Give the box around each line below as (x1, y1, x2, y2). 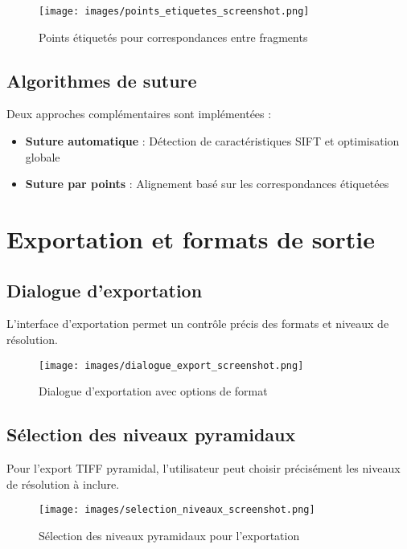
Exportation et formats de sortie (6, 223, 375, 256)
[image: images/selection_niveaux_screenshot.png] (39, 504, 315, 516)
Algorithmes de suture (6, 68, 197, 92)
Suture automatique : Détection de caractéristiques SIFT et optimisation (25, 133, 400, 150)
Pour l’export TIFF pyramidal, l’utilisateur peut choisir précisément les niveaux (6, 460, 401, 477)
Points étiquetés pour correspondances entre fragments (39, 28, 308, 45)
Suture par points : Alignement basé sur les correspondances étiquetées (25, 175, 389, 192)
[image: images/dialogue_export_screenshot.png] (39, 359, 304, 371)
